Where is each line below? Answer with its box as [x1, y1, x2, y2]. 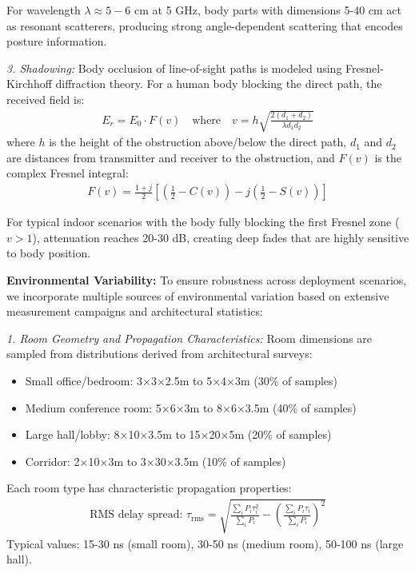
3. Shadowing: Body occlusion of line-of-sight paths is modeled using [6, 59, 342, 76]
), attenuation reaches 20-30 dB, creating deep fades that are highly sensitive [32, 229, 409, 245]
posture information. [6, 33, 107, 50]
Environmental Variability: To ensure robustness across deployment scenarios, [6, 272, 407, 288]
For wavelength [6, 2, 81, 18]
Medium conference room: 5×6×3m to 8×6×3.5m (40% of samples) [25, 399, 357, 416]
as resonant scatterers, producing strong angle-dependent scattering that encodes [6, 17, 403, 34]
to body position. [6, 245, 91, 261]
